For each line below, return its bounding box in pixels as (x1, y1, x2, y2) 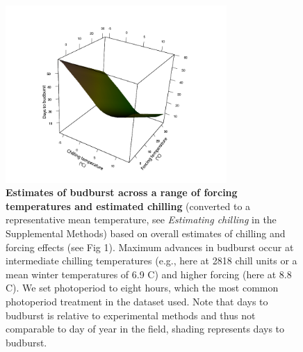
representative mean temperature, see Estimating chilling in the (6, 212, 277, 227)
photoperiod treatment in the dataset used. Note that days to (6, 294, 268, 309)
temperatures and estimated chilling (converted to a (6, 198, 251, 213)
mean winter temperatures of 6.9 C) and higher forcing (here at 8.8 (6, 266, 292, 281)
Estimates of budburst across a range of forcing (6, 185, 238, 200)
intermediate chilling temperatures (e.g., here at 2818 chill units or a (6, 253, 297, 268)
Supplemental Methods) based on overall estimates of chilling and (6, 226, 286, 241)
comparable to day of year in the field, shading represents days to (6, 321, 285, 336)
